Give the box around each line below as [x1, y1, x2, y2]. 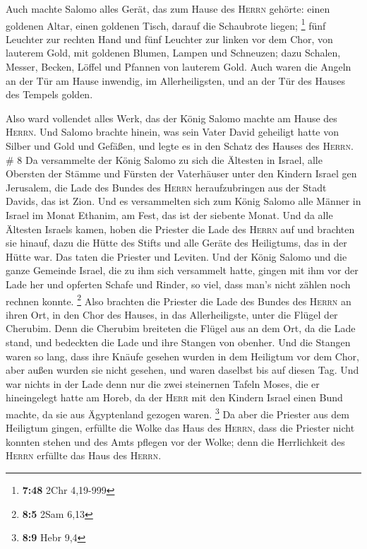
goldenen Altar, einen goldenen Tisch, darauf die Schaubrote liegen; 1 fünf [6, 16, 326, 33]
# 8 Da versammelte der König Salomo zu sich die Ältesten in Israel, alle [6, 152, 323, 167]
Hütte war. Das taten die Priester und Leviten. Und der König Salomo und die [6, 249, 347, 264]
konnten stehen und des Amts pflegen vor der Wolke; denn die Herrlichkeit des [6, 434, 345, 449]
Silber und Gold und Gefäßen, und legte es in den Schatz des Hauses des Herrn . [6, 138, 354, 153]
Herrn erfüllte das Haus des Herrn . [6, 448, 162, 463]
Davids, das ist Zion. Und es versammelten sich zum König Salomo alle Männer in [6, 194, 361, 208]
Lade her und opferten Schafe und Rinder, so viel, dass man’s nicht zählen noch [6, 276, 351, 291]
